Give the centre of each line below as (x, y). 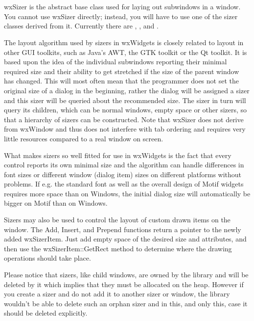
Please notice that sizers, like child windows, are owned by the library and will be (126, 275)
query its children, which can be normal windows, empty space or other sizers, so (126, 110)
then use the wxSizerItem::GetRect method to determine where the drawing (118, 248)
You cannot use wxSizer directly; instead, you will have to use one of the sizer (121, 16)
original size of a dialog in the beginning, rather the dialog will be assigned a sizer (127, 90)
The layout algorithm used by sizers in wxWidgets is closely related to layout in (124, 42)
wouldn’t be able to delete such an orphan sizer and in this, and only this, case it (126, 303)
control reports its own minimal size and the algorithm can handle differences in (124, 165)
